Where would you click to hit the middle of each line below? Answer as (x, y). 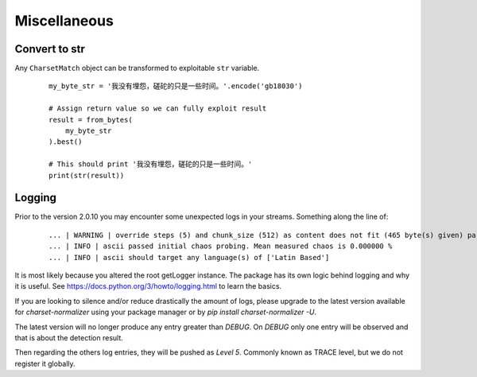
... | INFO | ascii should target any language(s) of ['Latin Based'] (189, 257)
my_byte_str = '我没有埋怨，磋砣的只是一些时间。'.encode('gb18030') (176, 86)
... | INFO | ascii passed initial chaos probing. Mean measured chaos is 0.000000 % (221, 246)
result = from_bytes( (91, 120)
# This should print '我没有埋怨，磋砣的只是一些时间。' (151, 164)
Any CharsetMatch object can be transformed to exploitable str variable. (137, 68)
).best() (66, 142)
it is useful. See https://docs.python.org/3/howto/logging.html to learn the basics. (148, 286)
